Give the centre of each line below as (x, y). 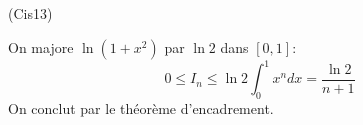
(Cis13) (30, 13)
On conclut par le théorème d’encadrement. (141, 107)
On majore (41, 46)
